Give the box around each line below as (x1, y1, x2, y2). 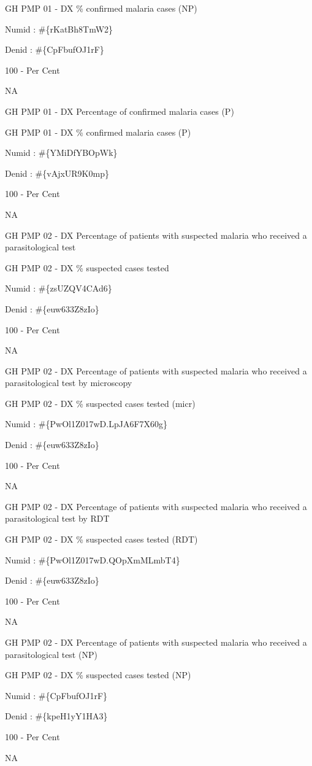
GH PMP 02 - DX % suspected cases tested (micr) (5, 397, 196, 409)
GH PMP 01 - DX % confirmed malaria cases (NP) (5, 2, 197, 14)
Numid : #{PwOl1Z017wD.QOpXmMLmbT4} (5, 553, 180, 566)
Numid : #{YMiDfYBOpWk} (5, 146, 118, 159)
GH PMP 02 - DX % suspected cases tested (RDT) (5, 533, 198, 546)
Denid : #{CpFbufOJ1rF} (5, 43, 104, 56)
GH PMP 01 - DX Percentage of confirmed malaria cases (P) (5, 104, 234, 117)
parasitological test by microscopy (5, 376, 132, 389)
